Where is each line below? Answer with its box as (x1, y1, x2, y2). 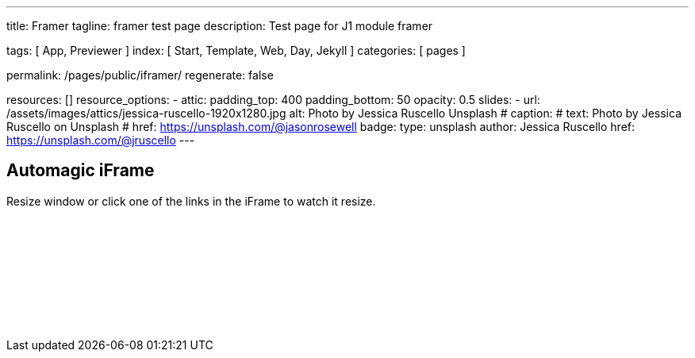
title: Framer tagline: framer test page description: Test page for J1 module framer (6, 19, 433, 33)
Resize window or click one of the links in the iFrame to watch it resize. (6, 194, 376, 208)
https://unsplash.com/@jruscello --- (6, 133, 195, 147)
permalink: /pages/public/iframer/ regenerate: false (6, 68, 274, 82)
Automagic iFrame (6, 160, 155, 181)
